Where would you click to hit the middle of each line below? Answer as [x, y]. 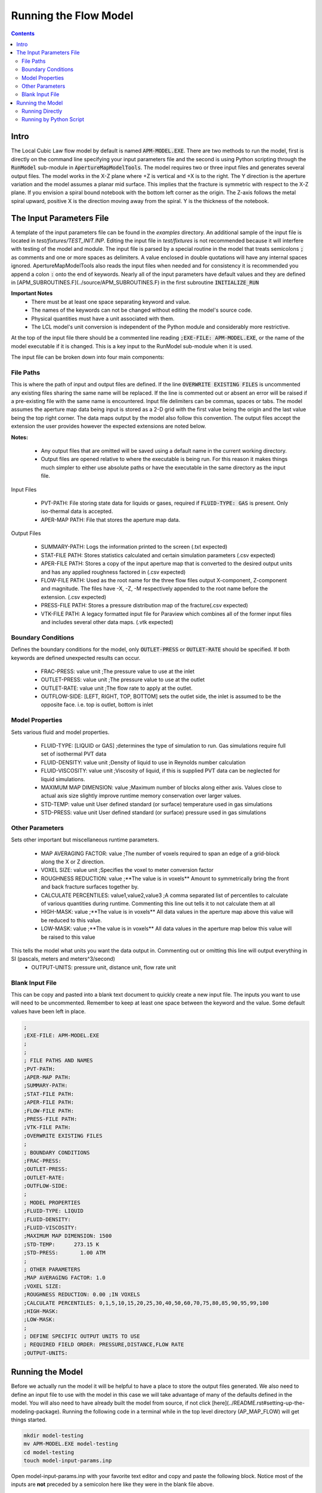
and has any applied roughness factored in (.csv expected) [113, 572]
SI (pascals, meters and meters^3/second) [63, 959]
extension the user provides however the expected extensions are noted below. [109, 426]
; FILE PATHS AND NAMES [58, 1061]
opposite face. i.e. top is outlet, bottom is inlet [97, 705]
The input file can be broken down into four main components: [88, 357]
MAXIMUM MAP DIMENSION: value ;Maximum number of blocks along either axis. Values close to [162, 787]
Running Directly [42, 111]
